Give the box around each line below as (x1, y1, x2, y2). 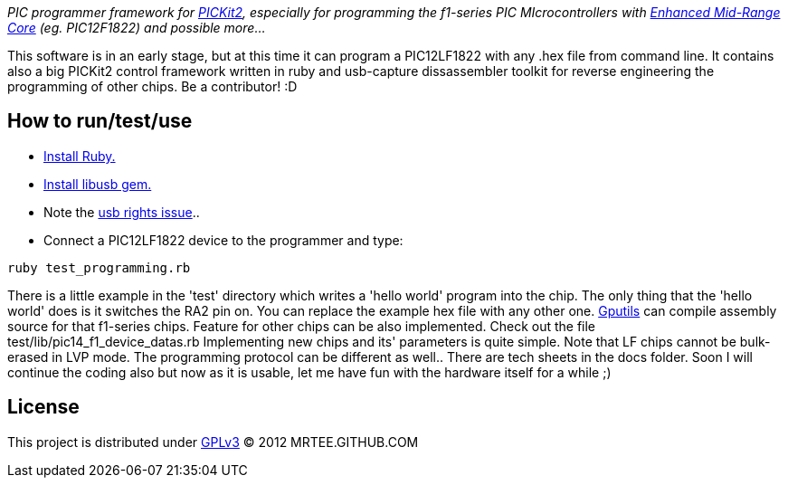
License (7, 395, 80, 419)
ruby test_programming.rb (7, 260, 191, 275)
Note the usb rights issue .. (43, 204, 200, 220)
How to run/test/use (7, 109, 193, 133)
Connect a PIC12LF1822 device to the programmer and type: (43, 232, 403, 248)
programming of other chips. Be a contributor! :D (7, 79, 298, 94)
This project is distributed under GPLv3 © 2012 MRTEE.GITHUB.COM (7, 433, 419, 450)
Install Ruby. (43, 147, 116, 164)
